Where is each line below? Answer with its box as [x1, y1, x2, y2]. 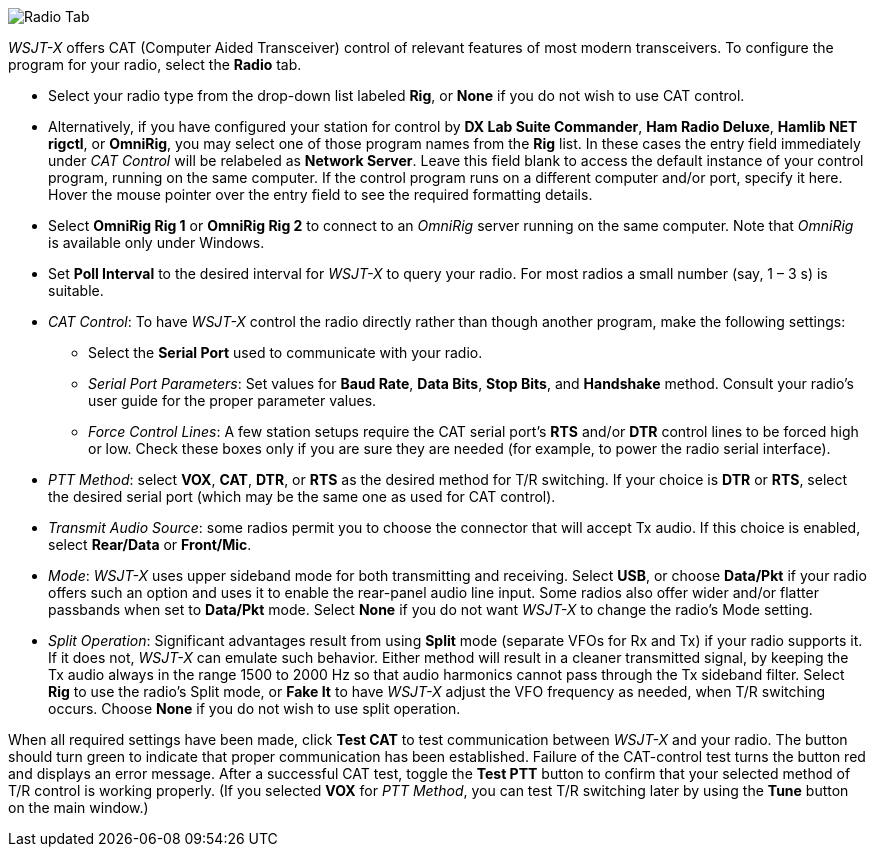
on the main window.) [8, 799, 149, 816]
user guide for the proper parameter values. [88, 392, 377, 409]
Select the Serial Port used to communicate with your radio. [88, 344, 483, 361]
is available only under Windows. [48, 234, 265, 251]
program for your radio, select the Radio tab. [8, 56, 302, 73]
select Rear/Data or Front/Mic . [48, 536, 252, 553]
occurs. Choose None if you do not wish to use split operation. [48, 700, 461, 717]
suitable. [48, 282, 104, 299]
